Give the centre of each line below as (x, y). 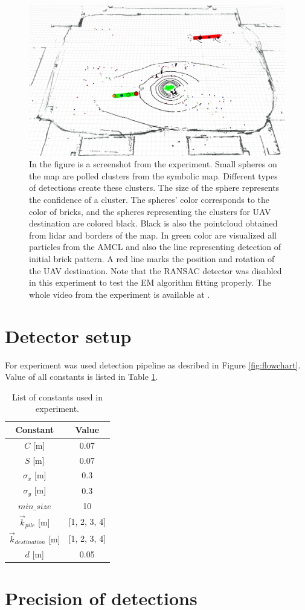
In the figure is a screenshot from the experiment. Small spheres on (153, 164)
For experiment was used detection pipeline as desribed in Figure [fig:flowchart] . (153, 364)
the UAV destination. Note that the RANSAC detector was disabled (156, 270)
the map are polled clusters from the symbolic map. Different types (153, 175)
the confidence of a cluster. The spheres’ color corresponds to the (149, 200)
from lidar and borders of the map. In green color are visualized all (153, 235)
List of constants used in (57, 396)
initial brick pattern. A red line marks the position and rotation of (152, 259)
